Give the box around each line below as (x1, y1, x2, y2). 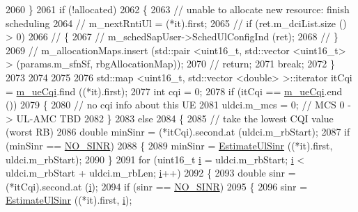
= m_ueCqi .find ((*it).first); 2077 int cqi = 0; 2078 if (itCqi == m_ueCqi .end (6, 83, 343, 98)
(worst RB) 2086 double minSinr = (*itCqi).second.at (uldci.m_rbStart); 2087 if (6, 124, 350, 139)
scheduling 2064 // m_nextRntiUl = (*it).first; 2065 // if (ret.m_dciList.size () (6, 15, 347, 30)
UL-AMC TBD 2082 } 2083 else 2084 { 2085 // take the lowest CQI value (16, 111, 334, 125)
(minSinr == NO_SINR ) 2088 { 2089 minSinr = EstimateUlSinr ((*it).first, (6, 138, 333, 152)
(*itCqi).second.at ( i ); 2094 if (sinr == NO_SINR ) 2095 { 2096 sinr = (6, 179, 308, 193)
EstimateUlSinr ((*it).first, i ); (6, 193, 132, 207)
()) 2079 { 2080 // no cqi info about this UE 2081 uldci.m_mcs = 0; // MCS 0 (6, 97, 345, 112)
